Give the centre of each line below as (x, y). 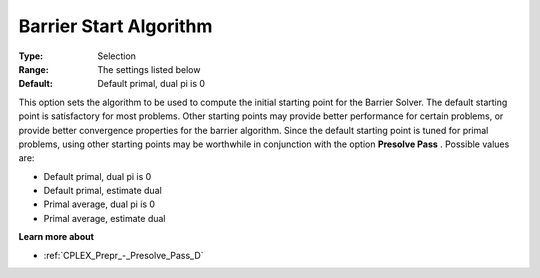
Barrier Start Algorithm (115, 26)
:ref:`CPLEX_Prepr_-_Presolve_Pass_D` (123, 255)
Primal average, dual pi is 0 (99, 204)
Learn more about (56, 237)
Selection (117, 56)
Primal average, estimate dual (104, 218)
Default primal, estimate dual (102, 191)
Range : (33, 69)
